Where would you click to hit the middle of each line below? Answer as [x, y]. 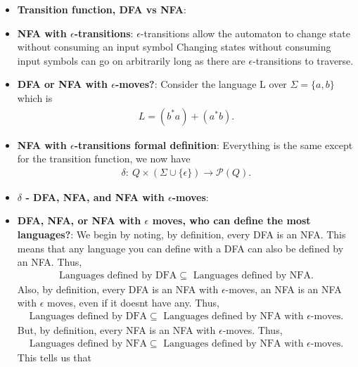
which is [35, 97]
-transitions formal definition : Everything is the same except [213, 144]
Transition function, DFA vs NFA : [102, 9]
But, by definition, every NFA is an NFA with [116, 330]
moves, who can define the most [231, 220]
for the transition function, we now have [104, 159]
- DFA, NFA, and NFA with [95, 197]
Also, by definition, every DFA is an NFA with [118, 289]
